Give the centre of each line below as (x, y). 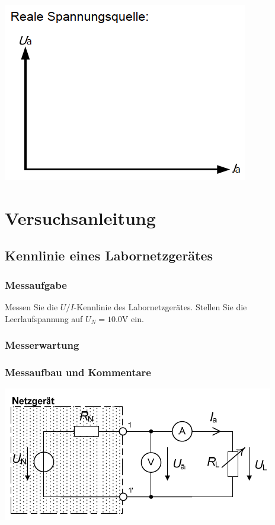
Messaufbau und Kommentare (78, 372)
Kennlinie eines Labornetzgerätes (109, 255)
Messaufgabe (36, 284)
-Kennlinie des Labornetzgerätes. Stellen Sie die (160, 306)
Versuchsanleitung (80, 217)
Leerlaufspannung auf (44, 318)
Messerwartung (42, 345)
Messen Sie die (31, 306)
